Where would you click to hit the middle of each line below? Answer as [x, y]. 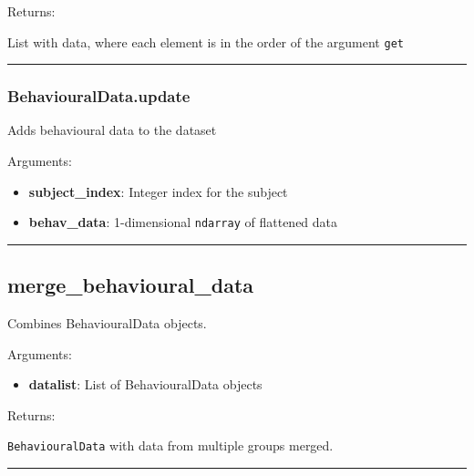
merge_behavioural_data [131, 285]
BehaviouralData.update [99, 96]
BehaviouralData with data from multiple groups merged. [170, 445]
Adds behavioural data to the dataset [112, 130]
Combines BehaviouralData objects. [107, 323]
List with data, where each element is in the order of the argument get [206, 41]
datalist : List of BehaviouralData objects [145, 384]
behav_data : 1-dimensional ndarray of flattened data [183, 222]
